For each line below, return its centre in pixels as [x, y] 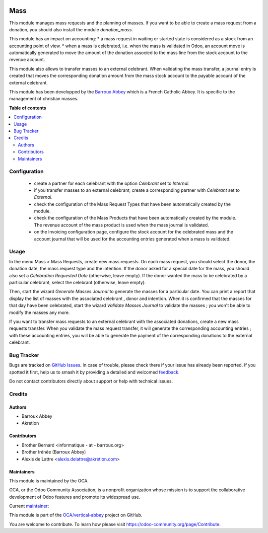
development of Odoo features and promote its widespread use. [75, 497]
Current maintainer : [29, 506]
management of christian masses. [44, 99]
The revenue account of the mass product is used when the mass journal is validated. [122, 225]
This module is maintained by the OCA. [49, 481]
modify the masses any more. [39, 312]
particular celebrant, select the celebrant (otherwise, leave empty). [77, 282]
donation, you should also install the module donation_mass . [71, 29]
